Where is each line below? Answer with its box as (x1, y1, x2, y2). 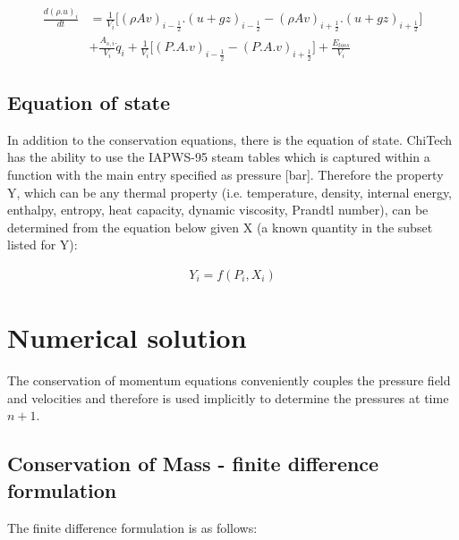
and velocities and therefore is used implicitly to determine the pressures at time (7, 388, 449, 407)
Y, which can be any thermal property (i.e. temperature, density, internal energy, (7, 182, 452, 201)
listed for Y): (7, 235, 78, 254)
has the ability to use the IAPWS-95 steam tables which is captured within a (7, 148, 430, 166)
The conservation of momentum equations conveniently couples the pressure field (7, 371, 451, 390)
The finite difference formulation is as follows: (7, 518, 258, 536)
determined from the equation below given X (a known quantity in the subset (7, 217, 433, 236)
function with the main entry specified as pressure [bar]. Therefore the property (7, 165, 444, 184)
